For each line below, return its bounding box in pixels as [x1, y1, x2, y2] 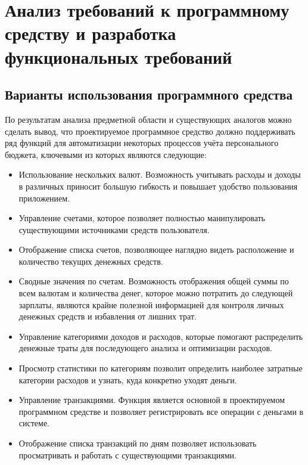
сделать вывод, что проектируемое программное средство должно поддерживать [5, 125, 295, 137]
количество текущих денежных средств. [18, 255, 163, 267]
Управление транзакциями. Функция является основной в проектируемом [18, 393, 285, 406]
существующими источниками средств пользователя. [18, 223, 210, 235]
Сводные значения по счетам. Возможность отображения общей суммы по [18, 275, 289, 287]
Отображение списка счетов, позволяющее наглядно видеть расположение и [18, 243, 294, 256]
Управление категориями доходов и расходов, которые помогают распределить [18, 330, 303, 342]
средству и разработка [5, 21, 176, 45]
